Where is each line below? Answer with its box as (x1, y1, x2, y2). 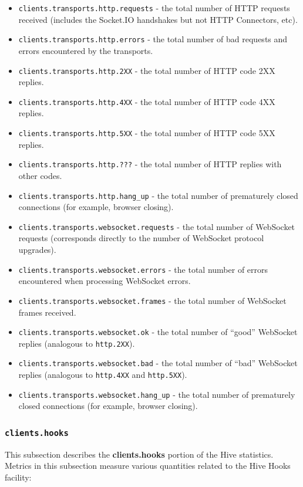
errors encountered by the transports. (18, 44, 153, 56)
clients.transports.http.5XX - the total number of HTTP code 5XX (18, 127, 275, 138)
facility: (5, 471, 32, 483)
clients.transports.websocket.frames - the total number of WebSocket (18, 294, 287, 306)
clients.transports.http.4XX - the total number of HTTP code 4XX (18, 95, 275, 107)
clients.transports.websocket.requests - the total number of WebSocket (18, 220, 295, 232)
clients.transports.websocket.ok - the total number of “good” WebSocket (18, 326, 298, 338)
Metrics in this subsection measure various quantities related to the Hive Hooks (5, 459, 291, 472)
